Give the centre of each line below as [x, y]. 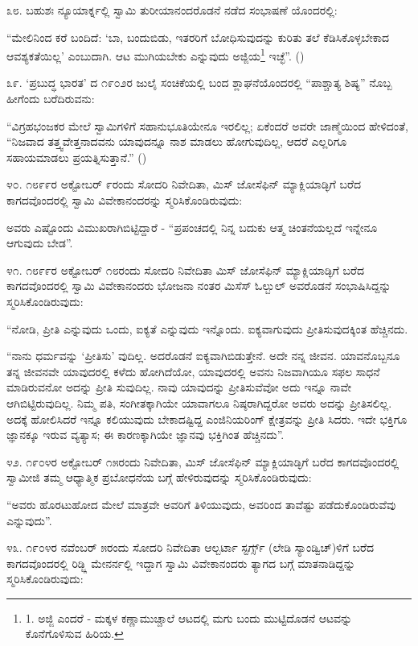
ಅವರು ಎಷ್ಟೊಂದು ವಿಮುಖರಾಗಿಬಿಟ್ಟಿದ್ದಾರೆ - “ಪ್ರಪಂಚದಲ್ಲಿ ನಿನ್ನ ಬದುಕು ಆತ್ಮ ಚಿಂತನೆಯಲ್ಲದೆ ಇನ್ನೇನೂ [192, 227]
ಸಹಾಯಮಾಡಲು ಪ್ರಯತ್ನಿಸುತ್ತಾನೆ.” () [77, 157]
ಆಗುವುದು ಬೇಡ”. [40, 243]
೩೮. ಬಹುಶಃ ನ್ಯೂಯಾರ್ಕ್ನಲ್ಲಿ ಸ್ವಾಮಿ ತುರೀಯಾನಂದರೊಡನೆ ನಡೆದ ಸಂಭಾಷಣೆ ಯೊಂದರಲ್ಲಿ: [172, 10]
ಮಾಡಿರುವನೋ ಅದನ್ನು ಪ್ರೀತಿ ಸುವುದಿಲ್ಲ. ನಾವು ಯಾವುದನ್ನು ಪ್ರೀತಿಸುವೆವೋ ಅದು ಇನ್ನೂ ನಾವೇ [179, 387]
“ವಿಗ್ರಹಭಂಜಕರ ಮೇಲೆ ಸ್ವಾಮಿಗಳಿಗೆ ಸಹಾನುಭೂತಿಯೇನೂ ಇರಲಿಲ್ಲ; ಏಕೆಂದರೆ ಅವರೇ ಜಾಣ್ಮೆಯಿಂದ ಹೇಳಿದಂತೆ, [207, 125]
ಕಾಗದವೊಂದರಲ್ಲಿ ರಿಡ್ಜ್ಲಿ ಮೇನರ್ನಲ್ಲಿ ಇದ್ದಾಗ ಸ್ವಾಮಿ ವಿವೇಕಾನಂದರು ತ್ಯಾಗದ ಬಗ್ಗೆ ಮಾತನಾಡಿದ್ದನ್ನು [181, 563]
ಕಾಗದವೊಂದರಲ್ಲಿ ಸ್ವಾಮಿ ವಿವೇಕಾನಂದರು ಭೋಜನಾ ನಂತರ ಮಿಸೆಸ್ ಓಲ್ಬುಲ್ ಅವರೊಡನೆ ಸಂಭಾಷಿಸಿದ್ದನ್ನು [199, 286]
